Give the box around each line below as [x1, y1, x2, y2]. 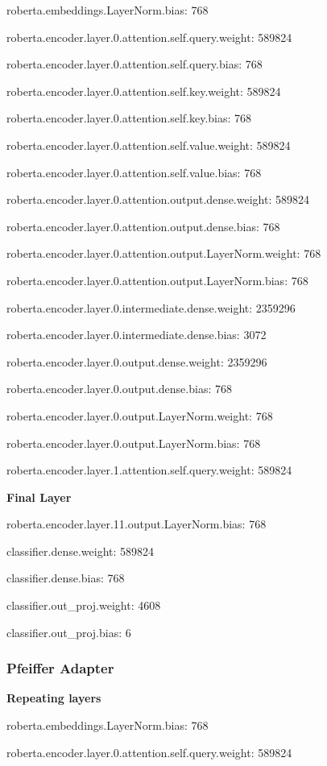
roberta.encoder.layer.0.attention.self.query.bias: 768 [6, 56, 263, 72]
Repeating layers [6, 689, 101, 706]
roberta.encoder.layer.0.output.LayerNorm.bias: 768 [6, 434, 261, 451]
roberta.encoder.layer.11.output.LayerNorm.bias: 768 [6, 515, 267, 532]
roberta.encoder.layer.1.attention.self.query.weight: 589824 [6, 462, 292, 478]
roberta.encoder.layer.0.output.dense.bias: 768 [6, 380, 232, 397]
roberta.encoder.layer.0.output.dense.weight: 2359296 [6, 353, 267, 370]
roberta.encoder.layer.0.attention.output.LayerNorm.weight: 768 [6, 245, 321, 262]
